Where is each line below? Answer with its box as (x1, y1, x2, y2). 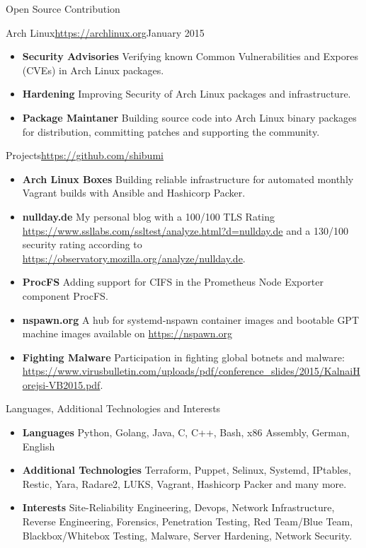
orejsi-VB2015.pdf (22, 377, 101, 392)
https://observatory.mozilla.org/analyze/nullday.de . (22, 250, 246, 265)
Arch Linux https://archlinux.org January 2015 (6, 25, 205, 40)
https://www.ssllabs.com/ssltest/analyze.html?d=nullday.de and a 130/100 (22, 223, 349, 238)
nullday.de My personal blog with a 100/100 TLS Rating (22, 209, 275, 223)
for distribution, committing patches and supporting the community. (22, 124, 320, 139)
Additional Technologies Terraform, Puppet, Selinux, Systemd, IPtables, (22, 462, 351, 477)
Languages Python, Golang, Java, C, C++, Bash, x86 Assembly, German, (22, 425, 350, 440)
